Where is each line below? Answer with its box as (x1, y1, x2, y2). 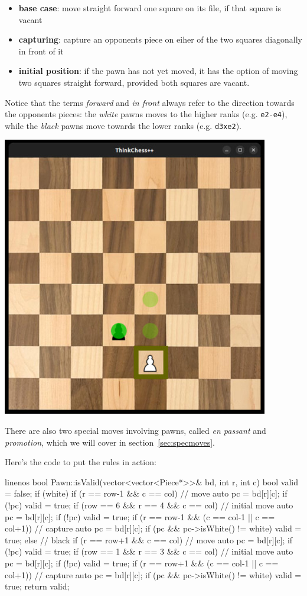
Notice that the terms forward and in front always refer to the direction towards (5, 96, 295, 108)
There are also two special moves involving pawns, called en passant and (5, 424, 266, 437)
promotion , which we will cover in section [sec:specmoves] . (5, 436, 215, 448)
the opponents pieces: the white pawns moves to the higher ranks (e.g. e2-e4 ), (5, 108, 288, 120)
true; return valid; (5, 580, 70, 592)
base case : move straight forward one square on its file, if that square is (18, 2, 282, 14)
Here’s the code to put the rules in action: (5, 456, 156, 468)
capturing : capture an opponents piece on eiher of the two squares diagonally (18, 33, 302, 46)
